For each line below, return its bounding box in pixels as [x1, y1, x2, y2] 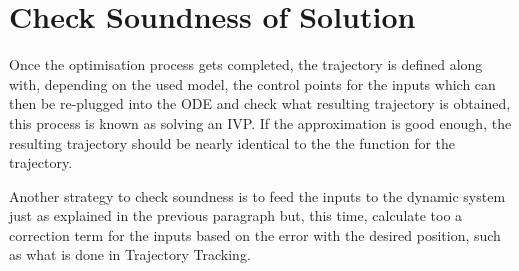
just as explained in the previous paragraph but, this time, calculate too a [9, 205, 463, 226]
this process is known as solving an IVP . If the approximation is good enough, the [9, 112, 512, 133]
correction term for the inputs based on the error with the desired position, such [9, 224, 501, 245]
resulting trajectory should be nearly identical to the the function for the [9, 132, 456, 153]
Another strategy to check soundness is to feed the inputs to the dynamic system [9, 185, 506, 206]
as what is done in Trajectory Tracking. [9, 244, 251, 265]
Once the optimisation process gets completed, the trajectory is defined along [9, 54, 483, 75]
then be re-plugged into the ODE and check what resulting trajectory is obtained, [9, 93, 511, 114]
